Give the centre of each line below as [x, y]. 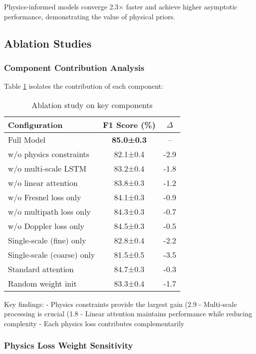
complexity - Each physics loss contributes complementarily [94, 323]
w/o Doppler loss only [46, 226]
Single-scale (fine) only [47, 240]
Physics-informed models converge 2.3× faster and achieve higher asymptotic [121, 6]
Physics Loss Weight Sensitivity [69, 345]
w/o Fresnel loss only [45, 197]
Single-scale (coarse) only [51, 254]
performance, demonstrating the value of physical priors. [90, 16]
